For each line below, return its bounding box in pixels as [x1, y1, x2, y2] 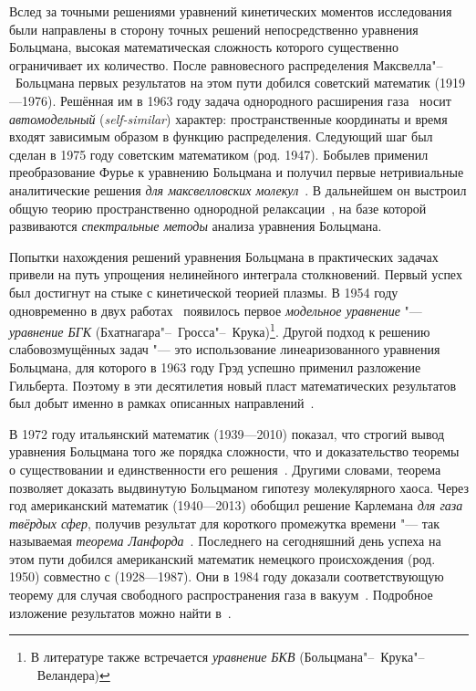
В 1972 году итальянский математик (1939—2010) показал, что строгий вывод [9, 424, 445, 443]
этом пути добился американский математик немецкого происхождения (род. [9, 549, 436, 568]
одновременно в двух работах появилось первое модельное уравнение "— [9, 300, 422, 319]
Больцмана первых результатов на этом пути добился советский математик [15, 73, 430, 92]
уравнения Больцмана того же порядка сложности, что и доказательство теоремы [9, 442, 460, 461]
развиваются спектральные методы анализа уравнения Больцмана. [9, 216, 382, 236]
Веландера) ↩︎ [36, 665, 110, 684]
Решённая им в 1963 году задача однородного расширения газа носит [59, 90, 451, 110]
